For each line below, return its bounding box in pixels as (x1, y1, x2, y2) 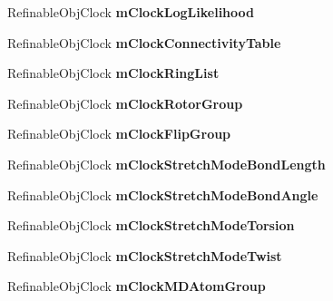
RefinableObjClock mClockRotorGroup (7, 93, 243, 112)
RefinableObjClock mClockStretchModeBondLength (7, 154, 326, 173)
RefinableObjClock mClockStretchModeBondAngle (7, 185, 318, 204)
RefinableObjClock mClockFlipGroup (7, 124, 231, 143)
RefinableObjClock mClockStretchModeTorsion (7, 216, 295, 235)
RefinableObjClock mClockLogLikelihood (7, 3, 255, 21)
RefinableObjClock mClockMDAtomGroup (7, 277, 266, 296)
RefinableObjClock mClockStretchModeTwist (7, 246, 282, 265)
